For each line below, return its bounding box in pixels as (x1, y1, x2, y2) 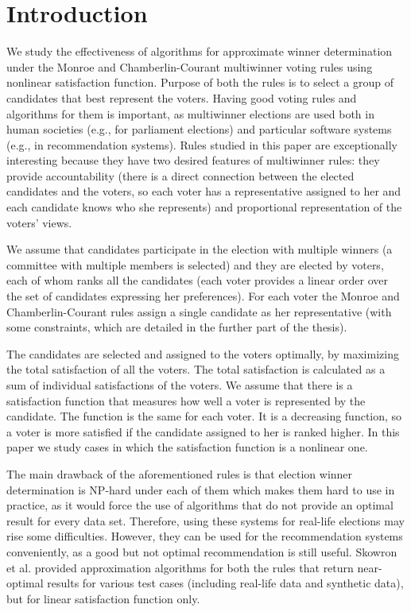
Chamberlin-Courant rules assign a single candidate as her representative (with (6, 303, 392, 320)
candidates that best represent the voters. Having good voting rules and (6, 89, 357, 106)
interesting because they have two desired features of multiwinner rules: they (6, 152, 380, 168)
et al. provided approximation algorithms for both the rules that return (6, 559, 354, 575)
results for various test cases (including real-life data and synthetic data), (47, 575, 404, 591)
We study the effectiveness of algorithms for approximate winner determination (6, 43, 393, 60)
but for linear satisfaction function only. (6, 590, 200, 606)
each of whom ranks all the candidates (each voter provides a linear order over (6, 272, 388, 289)
